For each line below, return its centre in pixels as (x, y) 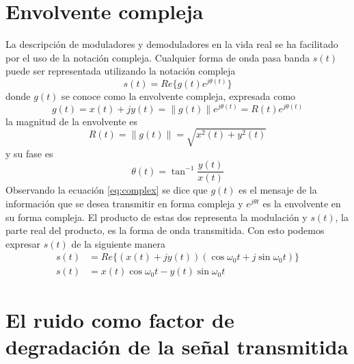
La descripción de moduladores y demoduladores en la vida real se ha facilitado (172, 44)
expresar (23, 243)
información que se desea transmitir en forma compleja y (124, 204)
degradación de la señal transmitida (177, 346)
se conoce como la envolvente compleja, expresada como (179, 95)
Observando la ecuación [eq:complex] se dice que (107, 190)
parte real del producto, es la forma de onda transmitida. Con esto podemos (165, 230)
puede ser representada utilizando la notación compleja (121, 71)
